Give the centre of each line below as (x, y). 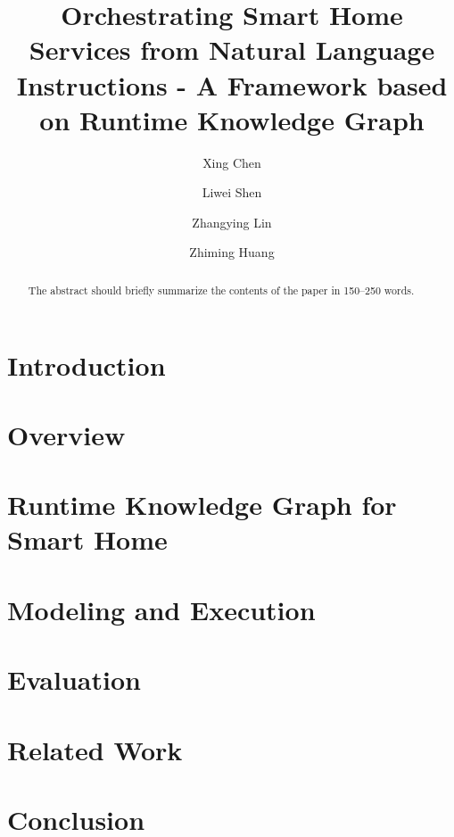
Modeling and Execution (161, 609)
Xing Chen (232, 162)
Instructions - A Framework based (232, 84)
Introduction (87, 365)
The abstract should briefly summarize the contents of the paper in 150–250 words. (221, 290)
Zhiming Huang (232, 252)
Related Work (95, 749)
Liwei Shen (232, 192)
